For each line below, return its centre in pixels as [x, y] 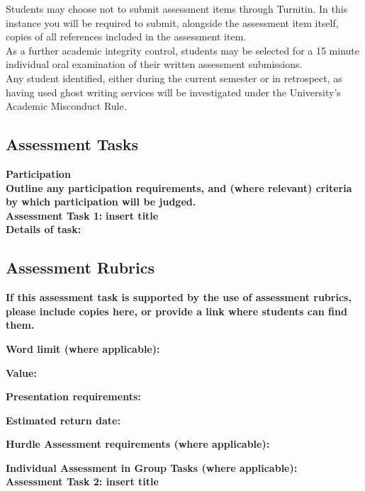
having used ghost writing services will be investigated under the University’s [173, 92]
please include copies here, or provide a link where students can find [176, 311]
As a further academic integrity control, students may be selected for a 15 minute [183, 50]
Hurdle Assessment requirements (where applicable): [138, 444]
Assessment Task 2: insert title [82, 481]
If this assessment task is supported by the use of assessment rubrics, [179, 297]
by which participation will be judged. [101, 202]
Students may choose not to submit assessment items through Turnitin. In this [177, 9]
